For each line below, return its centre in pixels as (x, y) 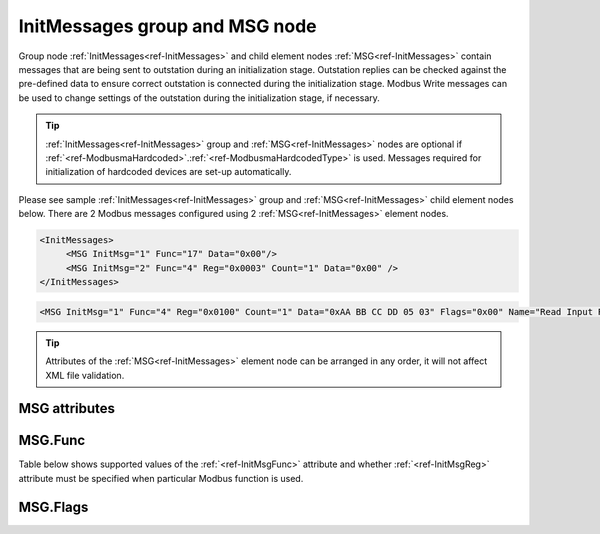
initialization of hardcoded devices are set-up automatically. (168, 172)
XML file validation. (85, 375)
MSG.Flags (53, 506)
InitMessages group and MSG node (167, 26)
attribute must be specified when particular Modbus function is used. (161, 478)
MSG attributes (66, 408)
